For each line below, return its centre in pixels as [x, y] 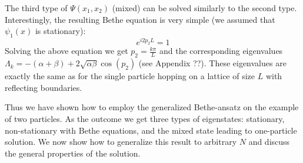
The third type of [36, 8]
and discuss [269, 142]
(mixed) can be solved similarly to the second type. [204, 8]
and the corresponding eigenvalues [221, 51]
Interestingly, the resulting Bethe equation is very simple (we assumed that [140, 19]
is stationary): [60, 31]
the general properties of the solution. [73, 153]
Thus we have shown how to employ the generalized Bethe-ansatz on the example [152, 107]
